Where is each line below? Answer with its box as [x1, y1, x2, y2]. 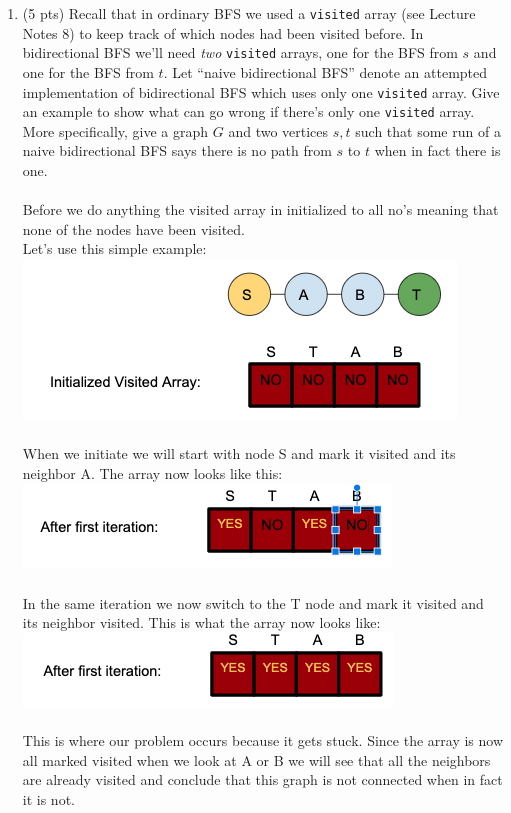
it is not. [22, 788, 75, 809]
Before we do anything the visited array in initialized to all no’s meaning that [22, 199, 499, 220]
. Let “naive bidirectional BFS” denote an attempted [163, 61, 488, 82]
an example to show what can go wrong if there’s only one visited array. [22, 101, 475, 122]
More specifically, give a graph [22, 120, 209, 141]
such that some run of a [355, 120, 501, 141]
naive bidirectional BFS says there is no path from [22, 140, 332, 161]
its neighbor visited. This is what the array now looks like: [22, 612, 381, 633]
